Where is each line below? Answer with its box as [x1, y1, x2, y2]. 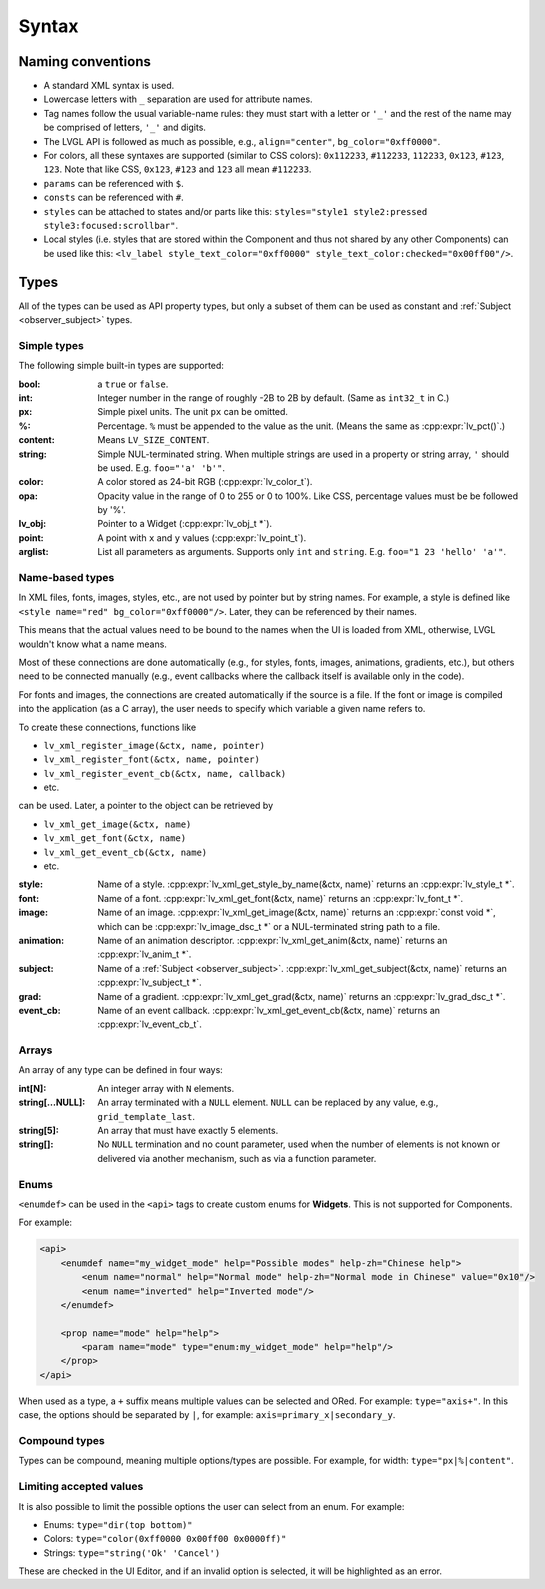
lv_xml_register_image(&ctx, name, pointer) [43, 740, 266, 751]
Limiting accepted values [18, 1480, 144, 1494]
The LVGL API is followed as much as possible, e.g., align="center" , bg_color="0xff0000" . [43, 135, 441, 147]
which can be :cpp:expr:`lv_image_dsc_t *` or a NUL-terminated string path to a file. [97, 920, 441, 932]
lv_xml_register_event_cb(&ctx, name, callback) [43, 768, 287, 779]
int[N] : [18, 1082, 47, 1094]
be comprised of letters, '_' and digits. [43, 121, 207, 134]
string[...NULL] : [18, 1096, 86, 1109]
